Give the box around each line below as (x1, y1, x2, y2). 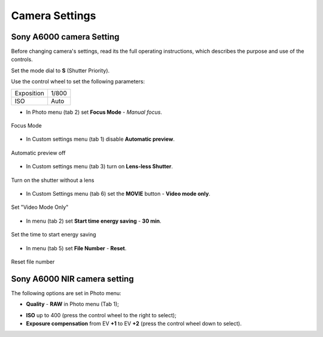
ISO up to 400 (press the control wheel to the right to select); (26, 311, 176, 318)
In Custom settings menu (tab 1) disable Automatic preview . (26, 135, 175, 143)
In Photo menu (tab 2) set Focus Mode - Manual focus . (26, 108, 163, 116)
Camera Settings (11, 9, 96, 22)
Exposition (14, 89, 44, 97)
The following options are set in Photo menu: (11, 289, 122, 296)
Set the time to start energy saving (11, 231, 96, 238)
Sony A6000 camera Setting (11, 32, 120, 42)
